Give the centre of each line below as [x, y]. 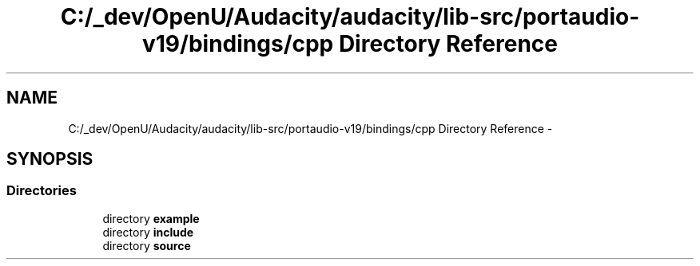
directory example [151, 218]
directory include [148, 232]
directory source [147, 245]
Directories [42, 191]
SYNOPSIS [50, 159]
